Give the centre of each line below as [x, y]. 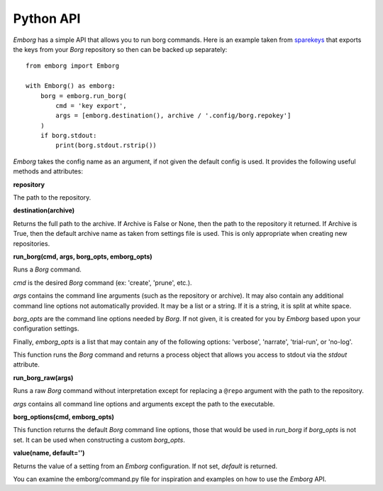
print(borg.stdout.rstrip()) [106, 145]
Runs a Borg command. [47, 269]
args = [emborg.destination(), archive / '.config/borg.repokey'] [173, 116]
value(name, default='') [49, 453]
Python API [47, 18]
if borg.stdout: [68, 136]
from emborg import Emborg [73, 66]
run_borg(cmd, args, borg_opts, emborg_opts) [83, 257]
